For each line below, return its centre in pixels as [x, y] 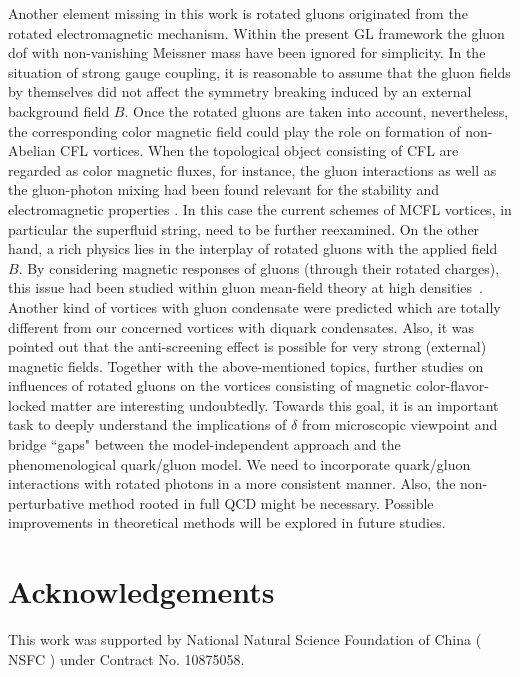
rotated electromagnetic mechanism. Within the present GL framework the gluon [256, 32]
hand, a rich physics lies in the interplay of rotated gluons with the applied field [253, 248]
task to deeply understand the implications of [147, 424]
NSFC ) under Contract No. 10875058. [126, 658]
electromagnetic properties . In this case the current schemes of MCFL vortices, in [260, 208]
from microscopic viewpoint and [399, 424]
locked [27, 404]
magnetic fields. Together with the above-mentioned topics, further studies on [246, 365]
